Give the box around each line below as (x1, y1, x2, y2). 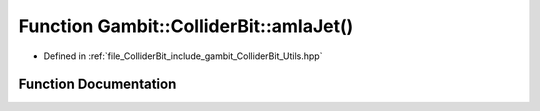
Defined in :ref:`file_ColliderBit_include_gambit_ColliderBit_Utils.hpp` (43, 50, 323, 62)
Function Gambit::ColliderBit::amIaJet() (18, 15, 354, 37)
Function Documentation (18, 76, 177, 93)
